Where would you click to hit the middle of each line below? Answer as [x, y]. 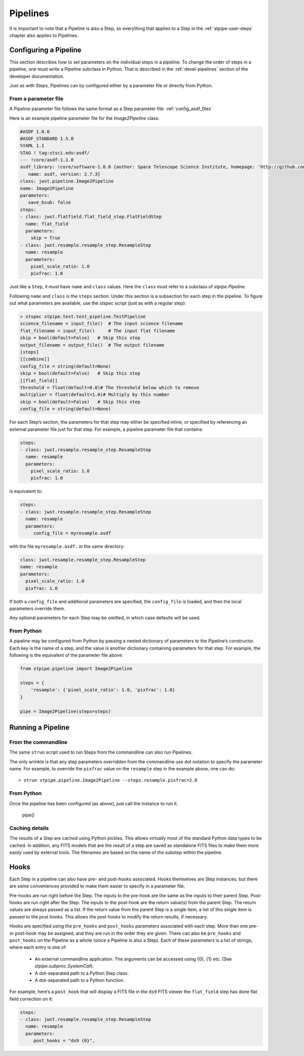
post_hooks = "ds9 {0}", [64, 1041]
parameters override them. [37, 608]
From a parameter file [36, 98]
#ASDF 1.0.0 [35, 131]
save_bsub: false [49, 202]
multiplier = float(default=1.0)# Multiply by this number [95, 395]
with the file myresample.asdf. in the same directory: [67, 546]
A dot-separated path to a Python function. [80, 980]
